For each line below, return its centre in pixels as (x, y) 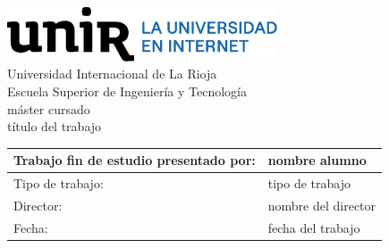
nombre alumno (317, 160)
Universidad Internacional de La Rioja (112, 74)
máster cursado (49, 108)
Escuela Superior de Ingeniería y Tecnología (127, 91)
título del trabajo (55, 126)
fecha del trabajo (314, 227)
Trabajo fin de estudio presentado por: (135, 160)
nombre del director (322, 205)
